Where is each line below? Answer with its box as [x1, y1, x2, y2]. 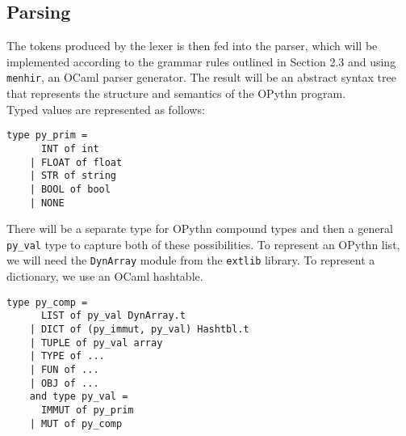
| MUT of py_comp [29, 417, 123, 430]
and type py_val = [29, 391, 128, 403]
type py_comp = [6, 296, 88, 308]
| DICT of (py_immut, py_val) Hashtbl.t [29, 323, 249, 335]
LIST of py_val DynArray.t [40, 310, 186, 322]
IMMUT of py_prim [40, 404, 134, 416]
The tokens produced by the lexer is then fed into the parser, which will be [6, 37, 378, 54]
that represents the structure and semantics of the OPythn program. [6, 85, 346, 102]
